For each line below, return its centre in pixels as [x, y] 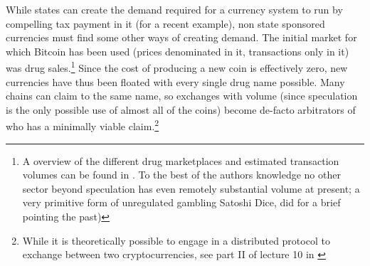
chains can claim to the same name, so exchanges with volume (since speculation [182, 96]
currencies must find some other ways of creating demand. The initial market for [181, 37]
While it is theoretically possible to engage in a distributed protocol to [176, 240]
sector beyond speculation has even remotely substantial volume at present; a [191, 188]
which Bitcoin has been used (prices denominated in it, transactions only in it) [178, 51]
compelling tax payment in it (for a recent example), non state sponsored [165, 23]
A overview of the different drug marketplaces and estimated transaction [181, 160]
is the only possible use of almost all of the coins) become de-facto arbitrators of [181, 109]
